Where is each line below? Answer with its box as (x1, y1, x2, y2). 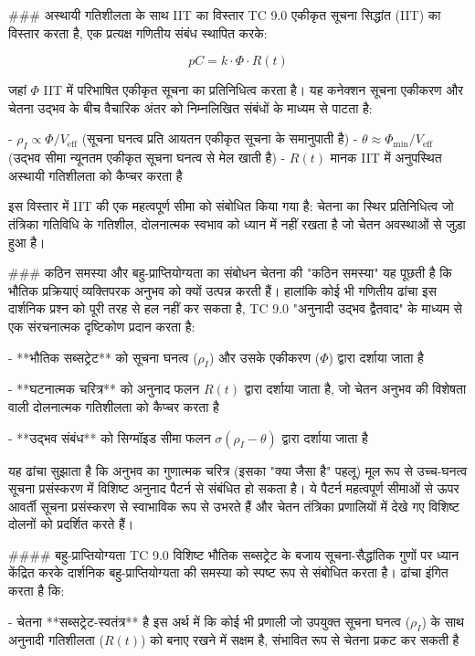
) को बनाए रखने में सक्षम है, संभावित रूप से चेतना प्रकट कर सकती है (141, 630, 459, 650)
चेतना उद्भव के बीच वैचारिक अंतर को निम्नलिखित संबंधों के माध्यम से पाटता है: (8, 98, 373, 117)
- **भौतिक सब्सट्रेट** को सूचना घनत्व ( (8, 347, 198, 366)
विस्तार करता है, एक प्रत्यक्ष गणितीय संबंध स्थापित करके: (8, 23, 268, 42)
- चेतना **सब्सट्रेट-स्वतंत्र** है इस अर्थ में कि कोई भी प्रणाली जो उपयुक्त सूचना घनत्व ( (8, 611, 411, 630)
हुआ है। (8, 232, 46, 251)
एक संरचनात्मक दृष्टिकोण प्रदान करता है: (8, 316, 195, 335)
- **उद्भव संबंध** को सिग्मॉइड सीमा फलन (8, 428, 211, 447)
